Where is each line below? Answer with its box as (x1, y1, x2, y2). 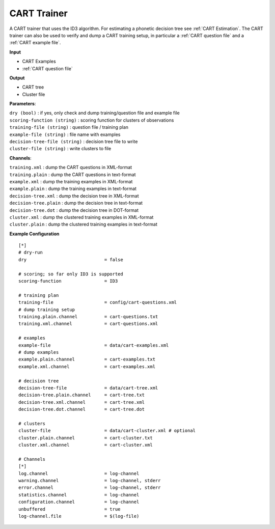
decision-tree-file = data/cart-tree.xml (18, 385, 158, 391)
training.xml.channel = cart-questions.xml (18, 321, 158, 327)
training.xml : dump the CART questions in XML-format (9, 164, 132, 171)
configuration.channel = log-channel (18, 499, 140, 505)
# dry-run (18, 249, 43, 256)
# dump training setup (18, 307, 75, 313)
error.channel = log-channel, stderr (18, 485, 161, 491)
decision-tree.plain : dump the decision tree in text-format (9, 200, 143, 206)
